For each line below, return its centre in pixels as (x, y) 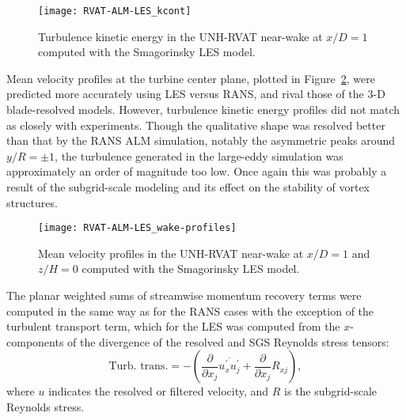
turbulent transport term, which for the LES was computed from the (173, 326)
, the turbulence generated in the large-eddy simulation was (199, 155)
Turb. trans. (138, 367)
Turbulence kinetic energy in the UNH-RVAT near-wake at (180, 36)
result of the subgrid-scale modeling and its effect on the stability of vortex (188, 187)
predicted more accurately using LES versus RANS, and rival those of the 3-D (196, 94)
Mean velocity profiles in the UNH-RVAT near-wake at (171, 253)
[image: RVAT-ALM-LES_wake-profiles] (137, 228)
